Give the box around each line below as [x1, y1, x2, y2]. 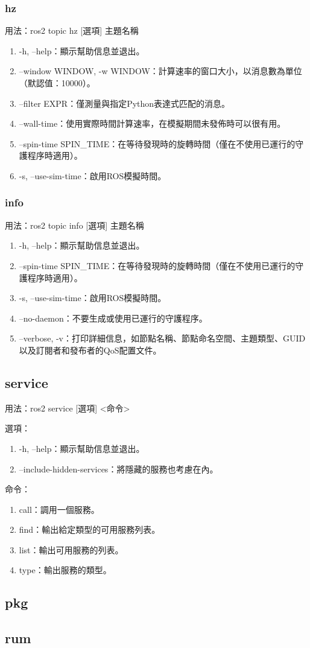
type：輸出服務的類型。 [19, 564, 112, 576]
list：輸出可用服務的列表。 [19, 543, 124, 556]
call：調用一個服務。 [19, 503, 100, 515]
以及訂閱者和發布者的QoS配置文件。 [19, 343, 162, 356]
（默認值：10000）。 [19, 77, 95, 89]
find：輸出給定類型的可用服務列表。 [19, 523, 160, 536]
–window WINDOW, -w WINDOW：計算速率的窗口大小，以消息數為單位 [19, 65, 302, 77]
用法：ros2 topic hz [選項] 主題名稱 [5, 24, 139, 37]
